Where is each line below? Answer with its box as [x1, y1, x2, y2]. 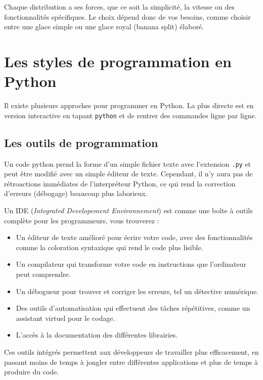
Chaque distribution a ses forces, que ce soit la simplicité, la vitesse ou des [4, 2, 235, 12]
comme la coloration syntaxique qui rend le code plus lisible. [16, 242, 203, 252]
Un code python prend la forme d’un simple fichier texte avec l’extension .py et [4, 158, 251, 169]
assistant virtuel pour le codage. [16, 312, 115, 323]
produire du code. [4, 366, 59, 377]
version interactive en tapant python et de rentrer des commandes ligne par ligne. [4, 110, 257, 120]
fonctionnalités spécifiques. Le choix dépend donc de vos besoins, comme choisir [4, 11, 251, 22]
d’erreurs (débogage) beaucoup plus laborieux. [4, 188, 148, 199]
